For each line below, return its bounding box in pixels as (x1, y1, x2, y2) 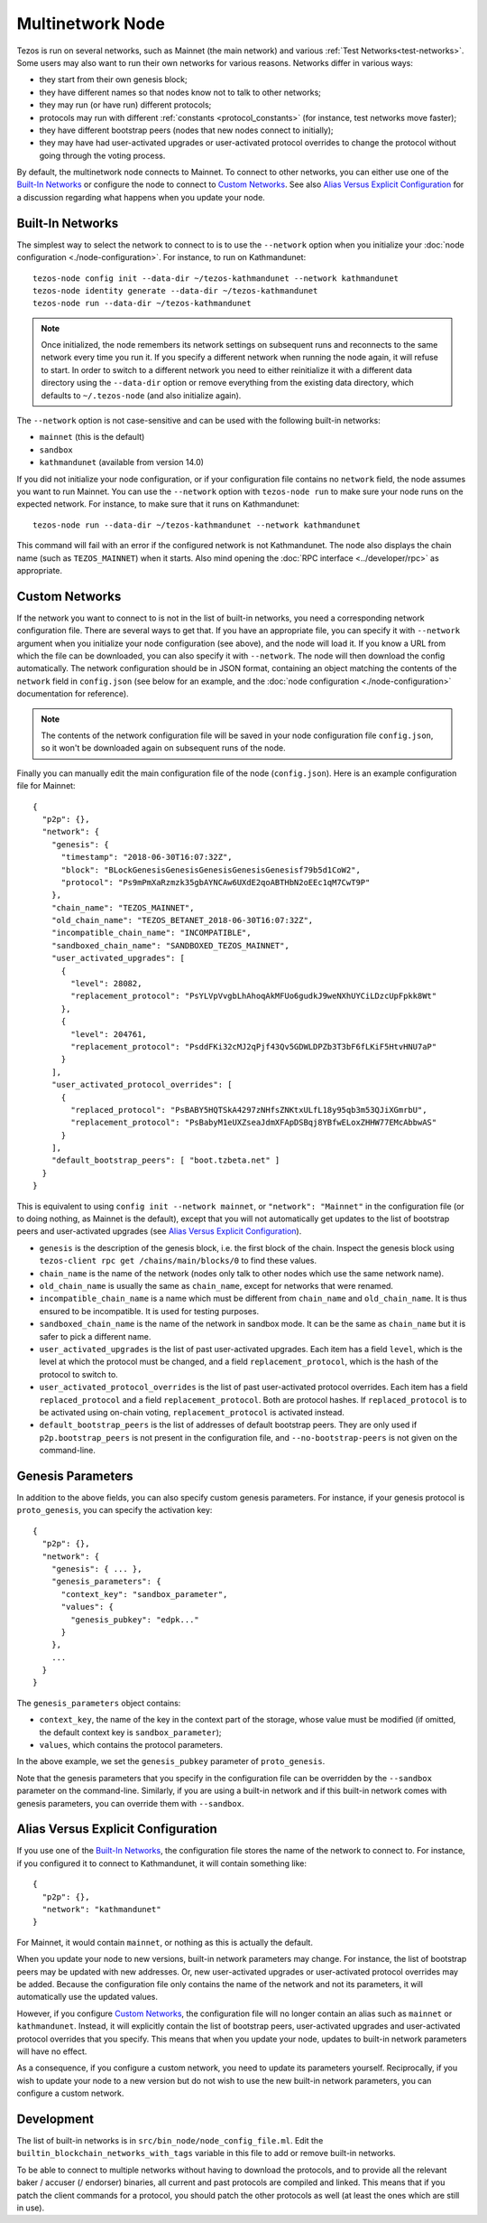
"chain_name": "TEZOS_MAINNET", (51, 902, 195, 912)
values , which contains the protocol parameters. (39, 1740, 223, 1751)
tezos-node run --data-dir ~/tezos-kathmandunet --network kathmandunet (32, 519, 361, 530)
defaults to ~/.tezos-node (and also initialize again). (41, 389, 242, 401)
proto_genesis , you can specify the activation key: (16, 1505, 213, 1516)
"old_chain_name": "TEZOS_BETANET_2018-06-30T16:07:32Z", (51, 915, 314, 926)
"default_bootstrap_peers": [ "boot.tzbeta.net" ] (51, 1155, 280, 1165)
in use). (16, 2202, 45, 2213)
